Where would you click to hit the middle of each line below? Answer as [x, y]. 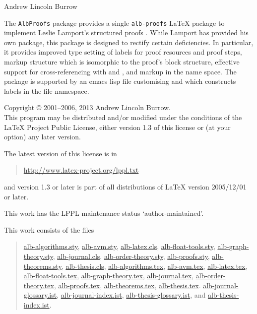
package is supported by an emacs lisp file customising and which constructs [120, 81]
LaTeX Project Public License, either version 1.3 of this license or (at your [117, 127]
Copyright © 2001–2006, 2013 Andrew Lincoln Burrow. [88, 107]
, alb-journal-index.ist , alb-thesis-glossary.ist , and [131, 295]
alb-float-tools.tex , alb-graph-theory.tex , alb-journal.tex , [108, 276]
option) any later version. [42, 137]
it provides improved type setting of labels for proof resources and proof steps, [123, 52]
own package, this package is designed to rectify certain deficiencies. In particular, [129, 42]
